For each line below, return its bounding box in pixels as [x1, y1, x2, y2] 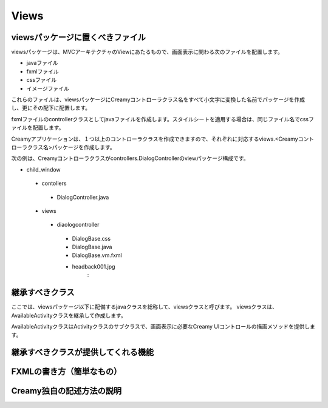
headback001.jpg [72, 263, 115, 270]
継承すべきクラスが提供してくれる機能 [11, 347, 154, 358]
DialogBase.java [72, 243, 112, 251]
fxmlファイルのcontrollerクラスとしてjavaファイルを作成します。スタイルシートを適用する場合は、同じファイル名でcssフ [11, 115, 314, 122]
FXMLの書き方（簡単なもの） [11, 367, 122, 377]
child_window [26, 166, 61, 173]
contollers [41, 179, 67, 187]
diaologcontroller [56, 221, 100, 229]
